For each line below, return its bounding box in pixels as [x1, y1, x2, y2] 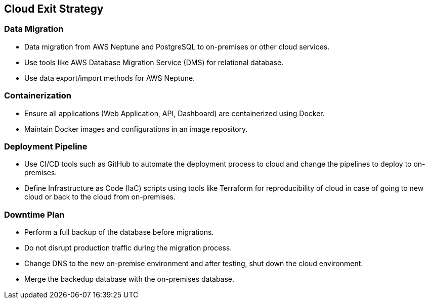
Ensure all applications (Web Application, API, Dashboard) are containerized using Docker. [24, 109, 325, 118]
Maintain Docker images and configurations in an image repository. [24, 124, 248, 133]
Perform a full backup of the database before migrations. [24, 228, 214, 237]
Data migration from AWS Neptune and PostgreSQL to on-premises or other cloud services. [24, 42, 330, 51]
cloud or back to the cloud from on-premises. [24, 192, 176, 201]
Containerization [4, 90, 71, 101]
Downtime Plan [4, 209, 65, 220]
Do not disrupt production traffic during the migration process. [24, 243, 232, 252]
